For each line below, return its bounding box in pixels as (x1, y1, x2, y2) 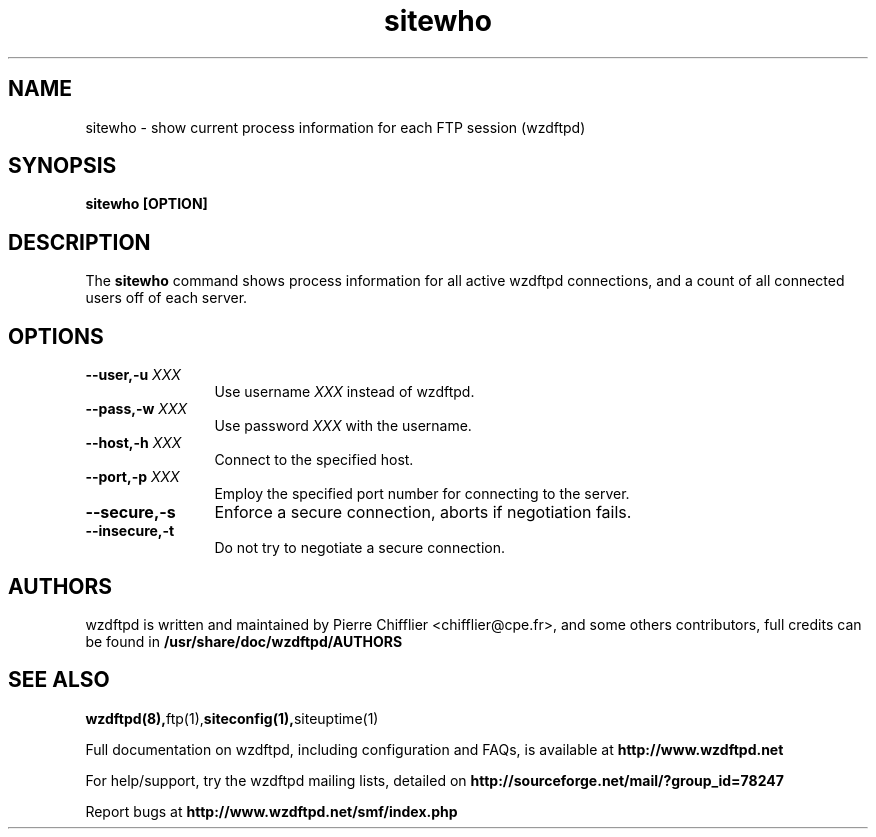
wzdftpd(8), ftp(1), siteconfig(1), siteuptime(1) (85, 709, 379, 727)
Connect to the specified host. (214, 451, 414, 469)
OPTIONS (8, 323, 104, 349)
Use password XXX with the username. (214, 417, 472, 435)
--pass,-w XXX (85, 400, 187, 418)
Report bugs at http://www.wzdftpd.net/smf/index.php (85, 802, 458, 820)
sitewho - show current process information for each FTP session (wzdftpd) (85, 118, 586, 136)
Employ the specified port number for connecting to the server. (214, 485, 630, 503)
